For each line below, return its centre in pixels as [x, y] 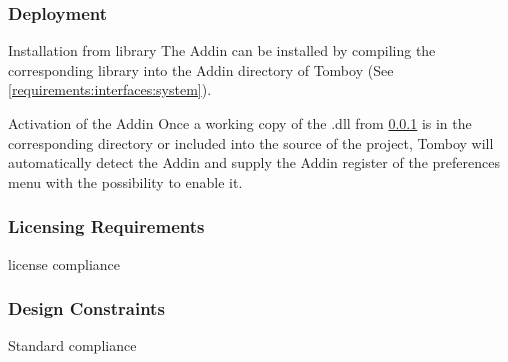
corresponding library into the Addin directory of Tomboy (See [201, 69]
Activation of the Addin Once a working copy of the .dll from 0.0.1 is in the [240, 123]
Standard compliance [72, 345]
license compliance [64, 263]
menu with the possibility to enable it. [125, 181]
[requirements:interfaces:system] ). [110, 89]
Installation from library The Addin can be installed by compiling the [222, 50]
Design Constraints [86, 308]
